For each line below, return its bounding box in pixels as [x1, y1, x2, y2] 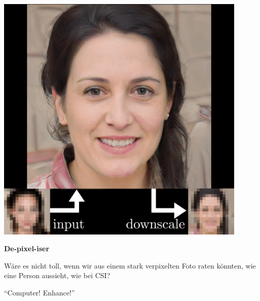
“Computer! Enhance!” [4, 287, 75, 297]
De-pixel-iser [4, 243, 50, 254]
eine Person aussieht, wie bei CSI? [4, 270, 110, 281]
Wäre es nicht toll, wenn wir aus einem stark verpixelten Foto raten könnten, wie [4, 260, 256, 271]
